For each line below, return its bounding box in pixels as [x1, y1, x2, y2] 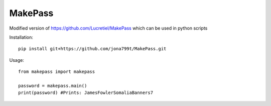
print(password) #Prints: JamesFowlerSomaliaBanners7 [18, 90, 153, 95]
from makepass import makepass [18, 69, 95, 75]
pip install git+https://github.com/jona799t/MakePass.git [18, 46, 167, 52]
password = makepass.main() [18, 83, 87, 88]
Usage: [9, 57, 25, 63]
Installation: [9, 34, 34, 40]
